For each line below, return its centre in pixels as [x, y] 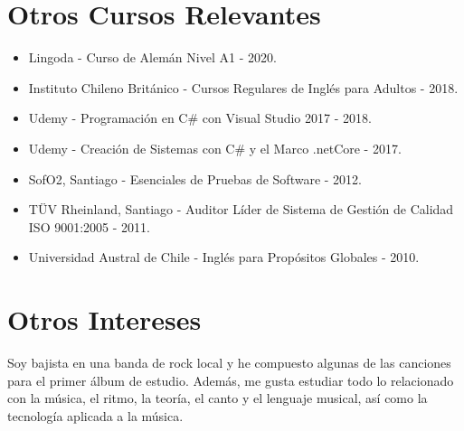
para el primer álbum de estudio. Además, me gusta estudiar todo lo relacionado [231, 380]
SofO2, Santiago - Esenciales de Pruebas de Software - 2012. [195, 178]
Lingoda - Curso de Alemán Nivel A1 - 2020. [152, 57]
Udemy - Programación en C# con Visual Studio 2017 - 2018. [200, 118]
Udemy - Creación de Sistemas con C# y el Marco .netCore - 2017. [215, 148]
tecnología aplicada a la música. [95, 415]
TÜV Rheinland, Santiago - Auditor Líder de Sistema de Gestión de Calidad [241, 209]
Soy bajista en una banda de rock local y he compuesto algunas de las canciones [229, 362]
